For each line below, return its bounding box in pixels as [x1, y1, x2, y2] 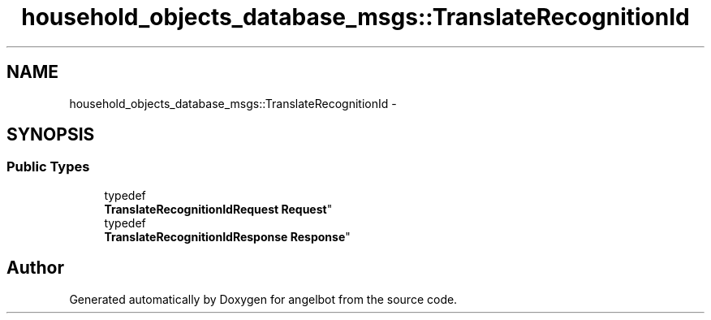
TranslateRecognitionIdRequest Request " [104, 201, 333, 216]
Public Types [6, 158, 90, 175]
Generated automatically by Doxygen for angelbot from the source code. [69, 292, 458, 306]
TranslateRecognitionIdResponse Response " [104, 229, 351, 244]
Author [6, 257, 64, 279]
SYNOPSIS [6, 124, 95, 145]
